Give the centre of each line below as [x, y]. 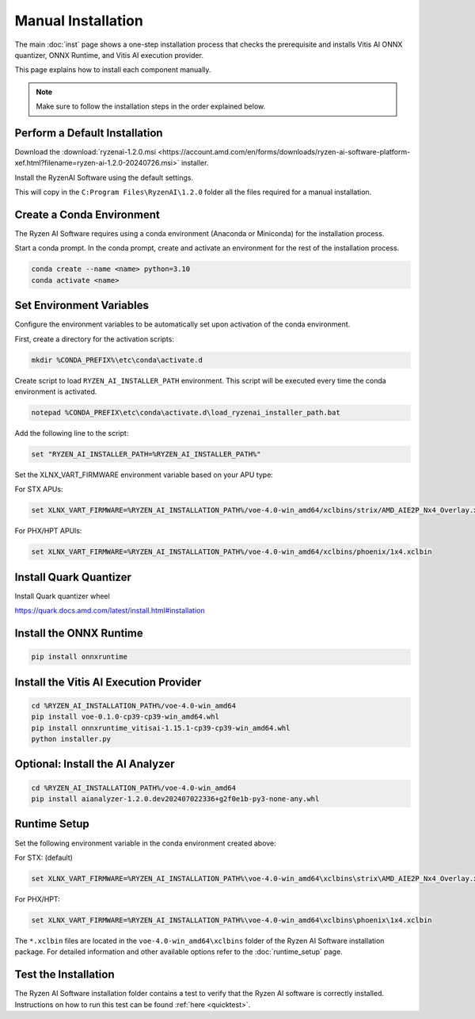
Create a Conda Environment [87, 215]
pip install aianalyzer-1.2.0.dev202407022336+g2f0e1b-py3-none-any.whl [175, 799]
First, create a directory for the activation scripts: [94, 339]
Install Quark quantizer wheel [62, 596]
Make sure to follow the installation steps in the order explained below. [150, 106]
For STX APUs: [39, 489]
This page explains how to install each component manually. [113, 70]
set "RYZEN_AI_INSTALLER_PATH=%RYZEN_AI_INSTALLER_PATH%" [146, 454]
